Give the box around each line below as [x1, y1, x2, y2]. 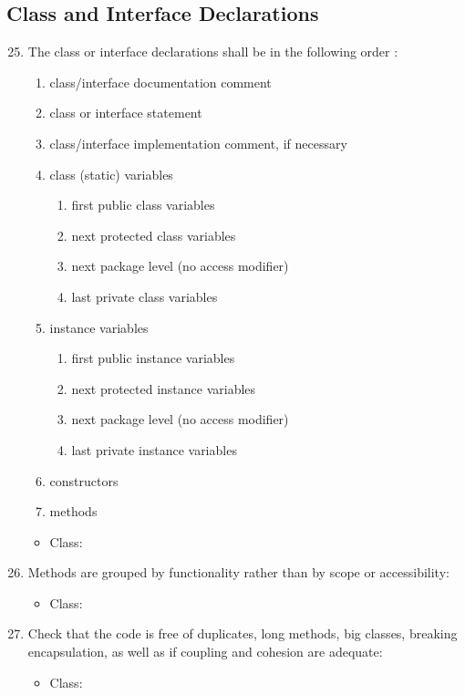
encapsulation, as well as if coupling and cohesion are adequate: [27, 642, 383, 661]
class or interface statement [49, 103, 202, 122]
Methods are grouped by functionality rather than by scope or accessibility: [27, 563, 449, 582]
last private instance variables [71, 440, 237, 459]
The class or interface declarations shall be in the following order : [27, 42, 398, 61]
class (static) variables [49, 164, 173, 183]
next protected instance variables [71, 379, 256, 398]
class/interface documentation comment [49, 72, 272, 91]
